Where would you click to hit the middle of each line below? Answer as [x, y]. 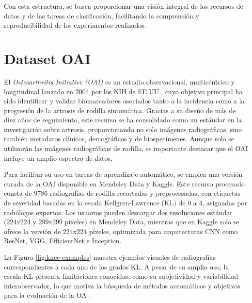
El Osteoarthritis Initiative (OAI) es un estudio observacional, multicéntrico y [119, 81]
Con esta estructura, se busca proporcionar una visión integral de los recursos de [124, 6]
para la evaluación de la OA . [47, 295]
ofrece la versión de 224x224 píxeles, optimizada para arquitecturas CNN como [121, 231]
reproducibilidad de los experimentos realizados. [75, 25]
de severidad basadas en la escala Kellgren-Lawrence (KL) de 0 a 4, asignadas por [126, 203]
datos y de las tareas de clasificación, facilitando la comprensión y [102, 15]
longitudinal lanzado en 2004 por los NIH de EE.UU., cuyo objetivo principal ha [123, 91]
